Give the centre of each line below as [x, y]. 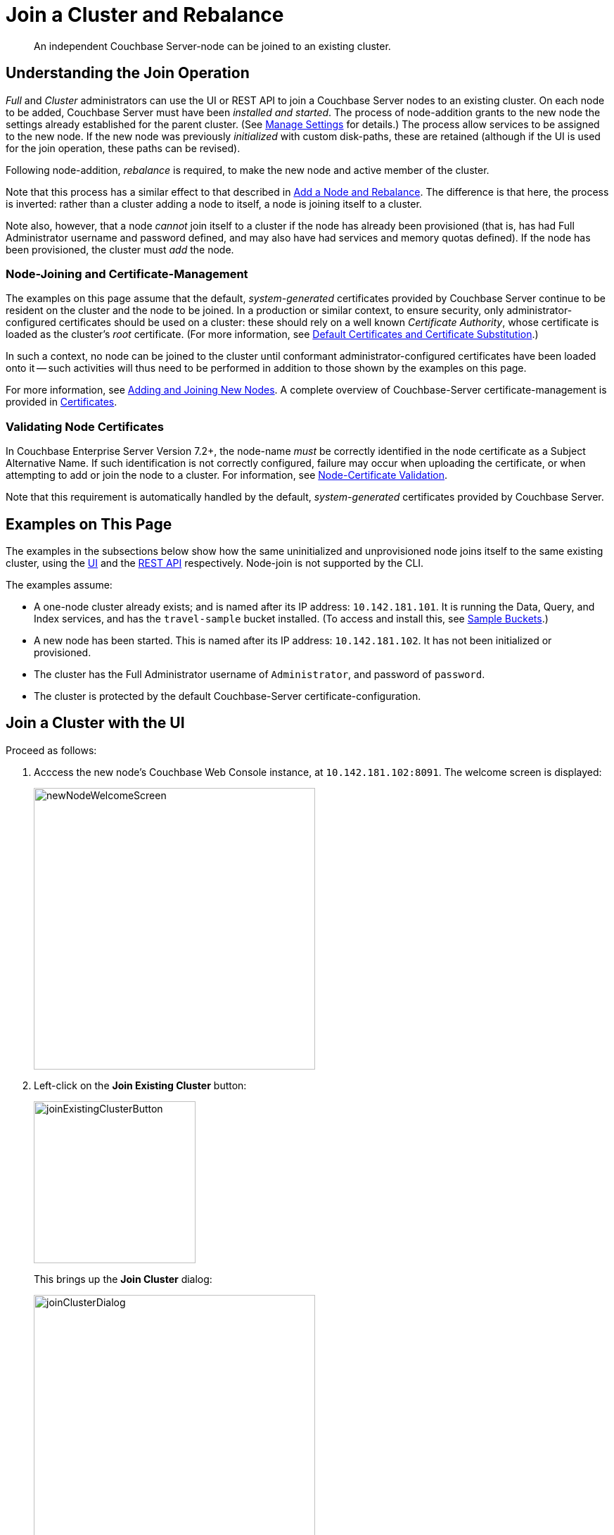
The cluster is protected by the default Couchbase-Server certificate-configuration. [228, 696]
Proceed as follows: [51, 750]
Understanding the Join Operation [128, 73]
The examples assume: [59, 584]
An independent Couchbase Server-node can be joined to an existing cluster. [212, 46]
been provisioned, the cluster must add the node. [120, 249]
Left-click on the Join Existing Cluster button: [140, 1085]
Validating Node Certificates [85, 426]
